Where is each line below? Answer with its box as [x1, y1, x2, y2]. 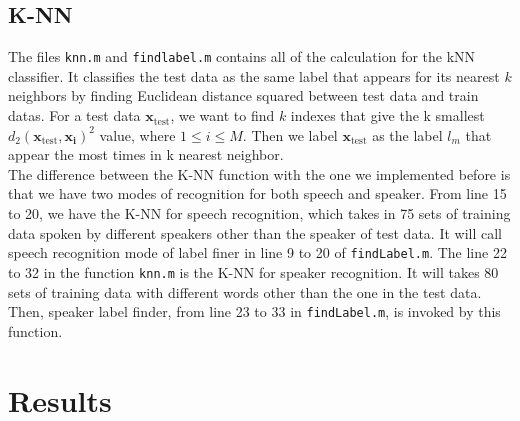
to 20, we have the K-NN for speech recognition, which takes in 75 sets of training [8, 203, 511, 224]
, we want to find [170, 105, 275, 126]
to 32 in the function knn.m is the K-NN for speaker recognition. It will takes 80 [8, 261, 499, 282]
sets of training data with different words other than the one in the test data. [8, 281, 482, 302]
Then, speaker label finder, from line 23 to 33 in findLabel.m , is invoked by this [8, 301, 501, 322]
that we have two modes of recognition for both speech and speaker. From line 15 [8, 183, 507, 204]
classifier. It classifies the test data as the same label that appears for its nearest [8, 65, 500, 86]
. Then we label [242, 124, 338, 145]
